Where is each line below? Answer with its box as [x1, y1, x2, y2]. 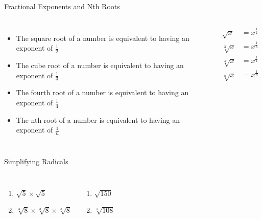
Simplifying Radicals [4, 156, 68, 167]
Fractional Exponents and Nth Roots [4, 1, 120, 11]
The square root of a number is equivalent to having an [16, 32, 189, 43]
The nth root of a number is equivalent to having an [16, 114, 180, 125]
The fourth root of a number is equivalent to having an [16, 87, 189, 98]
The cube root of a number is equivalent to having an [16, 60, 184, 71]
